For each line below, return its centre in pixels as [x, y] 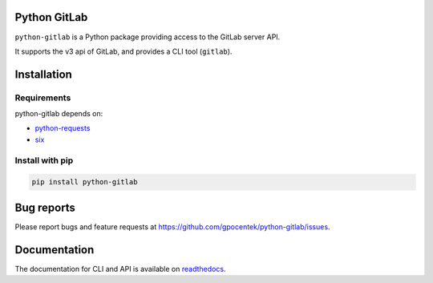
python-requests [63, 128]
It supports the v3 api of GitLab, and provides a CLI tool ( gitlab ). [123, 51]
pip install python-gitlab [85, 182]
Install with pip [44, 160]
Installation [43, 74]
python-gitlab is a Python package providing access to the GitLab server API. [148, 37]
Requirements [43, 98]
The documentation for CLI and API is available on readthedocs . [120, 269]
